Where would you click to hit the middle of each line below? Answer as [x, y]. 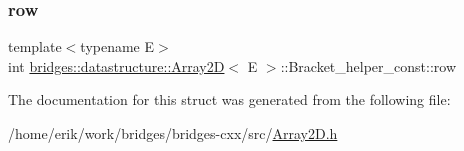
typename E [117, 46]
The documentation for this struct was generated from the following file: [229, 99]
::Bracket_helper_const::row [368, 65]
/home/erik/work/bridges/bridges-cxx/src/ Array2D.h [173, 133]
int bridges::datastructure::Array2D [116, 65]
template [35, 46]
